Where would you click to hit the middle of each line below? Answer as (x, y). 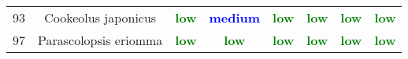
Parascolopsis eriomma (100, 40)
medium (235, 17)
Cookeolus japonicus (100, 17)
